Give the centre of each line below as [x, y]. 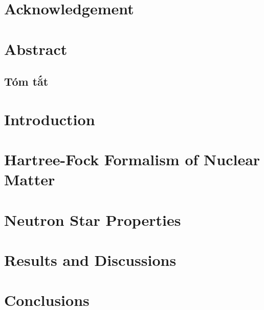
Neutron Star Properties [93, 219]
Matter [30, 179]
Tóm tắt [26, 81]
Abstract [36, 49]
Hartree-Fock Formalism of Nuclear [132, 159]
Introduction [50, 119]
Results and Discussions [90, 260]
